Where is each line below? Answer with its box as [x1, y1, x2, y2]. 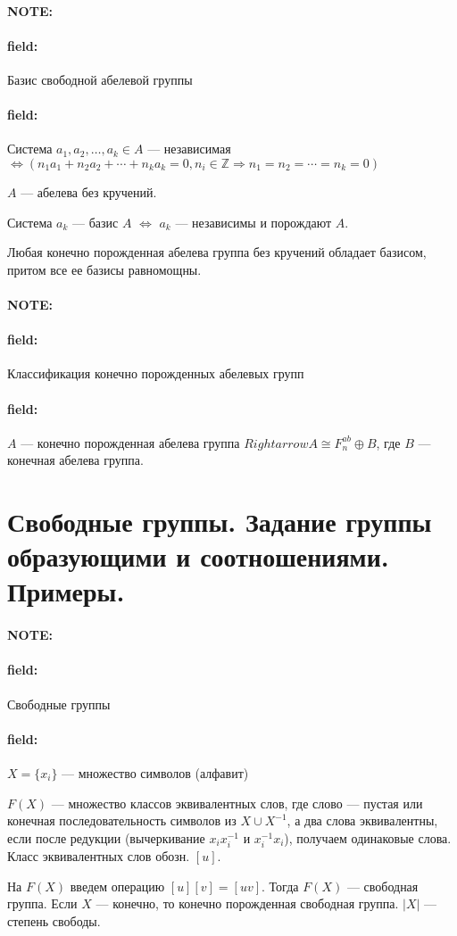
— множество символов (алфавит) [62, 764, 249, 783]
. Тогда [262, 876, 299, 895]
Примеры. [7, 573, 125, 609]
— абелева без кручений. [21, 182, 157, 201]
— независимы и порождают [175, 212, 332, 231]
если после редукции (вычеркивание [7, 828, 205, 847]
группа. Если [7, 894, 78, 913]
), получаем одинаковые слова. [284, 828, 452, 847]
